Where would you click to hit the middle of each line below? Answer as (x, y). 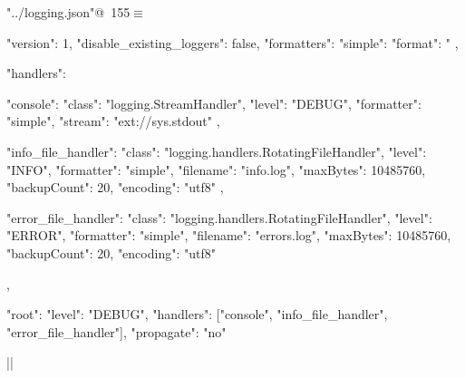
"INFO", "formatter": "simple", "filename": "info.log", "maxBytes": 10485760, (216, 169)
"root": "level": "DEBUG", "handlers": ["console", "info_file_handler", (197, 314)
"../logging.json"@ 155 (68, 12)
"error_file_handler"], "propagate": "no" (116, 331)
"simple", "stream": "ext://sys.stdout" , (113, 121)
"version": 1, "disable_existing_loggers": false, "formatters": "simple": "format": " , (232, 42)
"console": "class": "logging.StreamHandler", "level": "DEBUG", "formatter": (214, 103)
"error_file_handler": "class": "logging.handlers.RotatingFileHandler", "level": (219, 217)
